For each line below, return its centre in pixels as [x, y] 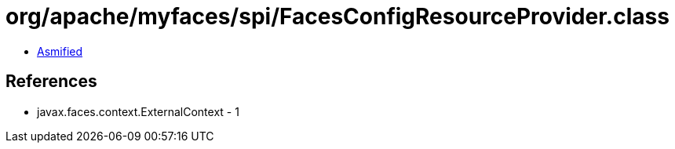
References [51, 82]
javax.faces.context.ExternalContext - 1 [138, 111]
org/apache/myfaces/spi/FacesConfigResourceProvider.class [337, 16]
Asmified [60, 51]
